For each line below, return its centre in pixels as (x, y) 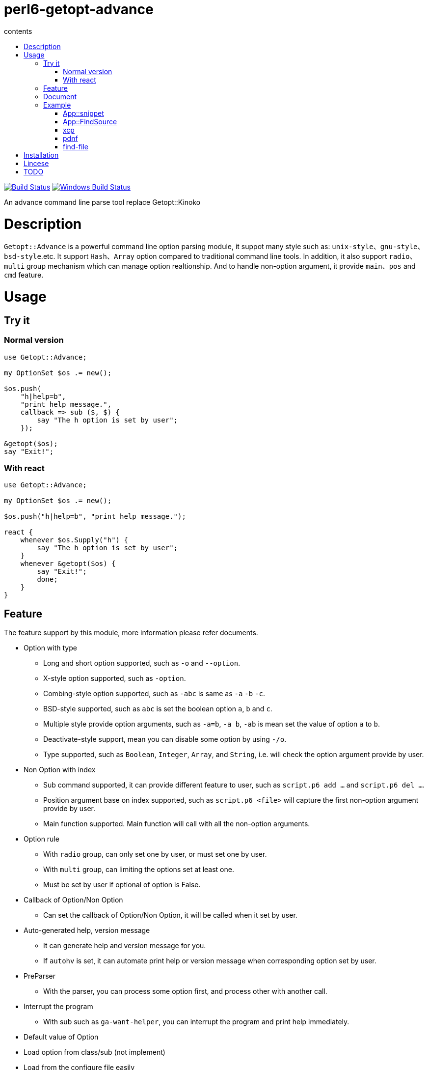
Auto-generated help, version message (87, 930)
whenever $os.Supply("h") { (74, 540)
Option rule (41, 839)
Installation (41, 155)
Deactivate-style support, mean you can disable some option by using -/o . (165, 739)
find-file (76, 146)
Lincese (36, 163)
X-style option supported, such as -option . (115, 678)
